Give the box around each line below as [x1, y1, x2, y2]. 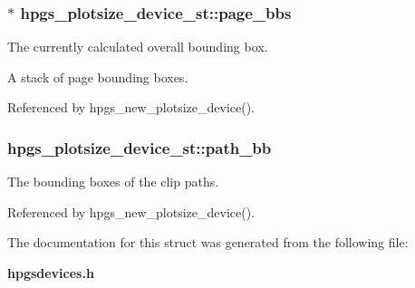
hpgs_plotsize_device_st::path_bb [7, 136, 272, 158]
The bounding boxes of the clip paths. [7, 172, 219, 191]
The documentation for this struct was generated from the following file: [7, 233, 409, 252]
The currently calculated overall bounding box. [7, 37, 268, 56]
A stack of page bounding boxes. [7, 67, 188, 86]
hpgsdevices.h [7, 264, 94, 282]
